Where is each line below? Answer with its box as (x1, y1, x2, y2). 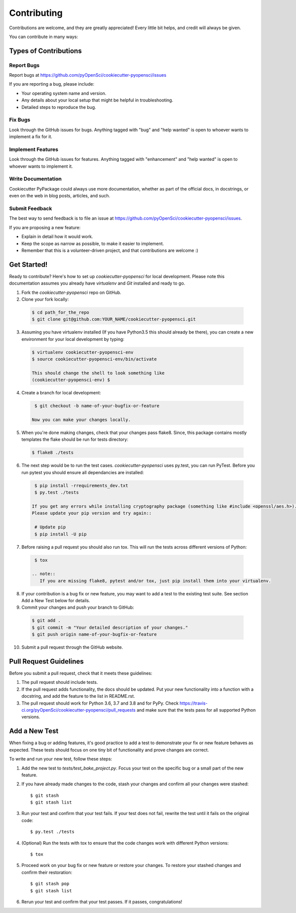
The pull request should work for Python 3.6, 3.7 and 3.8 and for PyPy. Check (21, 700, 179, 706)
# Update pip (35, 525, 66, 530)
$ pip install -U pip (35, 531, 87, 537)
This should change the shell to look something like (32, 370, 165, 376)
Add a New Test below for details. (21, 598, 90, 604)
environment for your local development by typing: (21, 336, 124, 342)
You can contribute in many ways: (9, 34, 78, 40)
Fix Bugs (9, 116, 31, 123)
